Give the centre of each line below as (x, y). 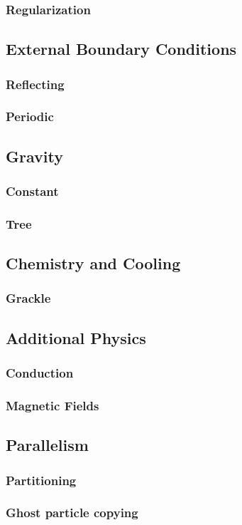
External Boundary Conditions (121, 49)
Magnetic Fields (53, 405)
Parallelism (47, 445)
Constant (32, 191)
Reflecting (35, 84)
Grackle (28, 298)
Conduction (40, 373)
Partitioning (41, 480)
